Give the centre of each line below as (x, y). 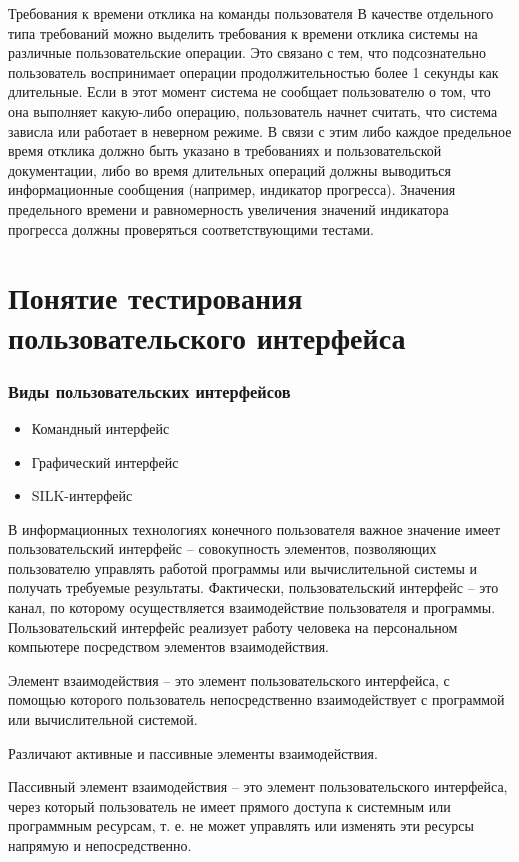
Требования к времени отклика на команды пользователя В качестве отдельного (251, 13)
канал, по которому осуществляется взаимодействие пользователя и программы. (252, 607)
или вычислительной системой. (103, 719)
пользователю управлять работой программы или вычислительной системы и (242, 567)
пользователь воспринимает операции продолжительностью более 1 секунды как (253, 71)
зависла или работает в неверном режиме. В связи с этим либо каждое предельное (260, 130)
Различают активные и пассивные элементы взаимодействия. (193, 752)
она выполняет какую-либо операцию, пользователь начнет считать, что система (253, 110)
